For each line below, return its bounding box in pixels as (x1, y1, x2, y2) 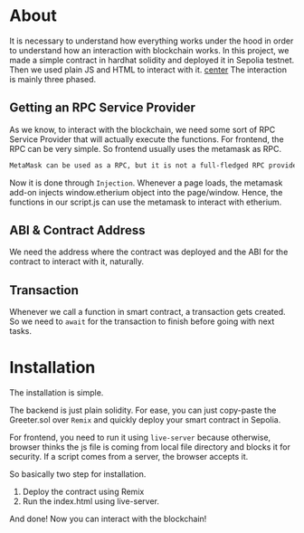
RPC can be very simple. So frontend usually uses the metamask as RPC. (9, 143, 282, 154)
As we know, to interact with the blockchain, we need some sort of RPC (9, 124, 276, 135)
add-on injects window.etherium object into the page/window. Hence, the (9, 186, 283, 197)
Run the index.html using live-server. (22, 496, 160, 507)
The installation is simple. (9, 387, 104, 398)
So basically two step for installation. (9, 469, 147, 480)
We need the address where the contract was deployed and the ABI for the (9, 246, 289, 258)
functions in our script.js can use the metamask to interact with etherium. (9, 196, 282, 207)
